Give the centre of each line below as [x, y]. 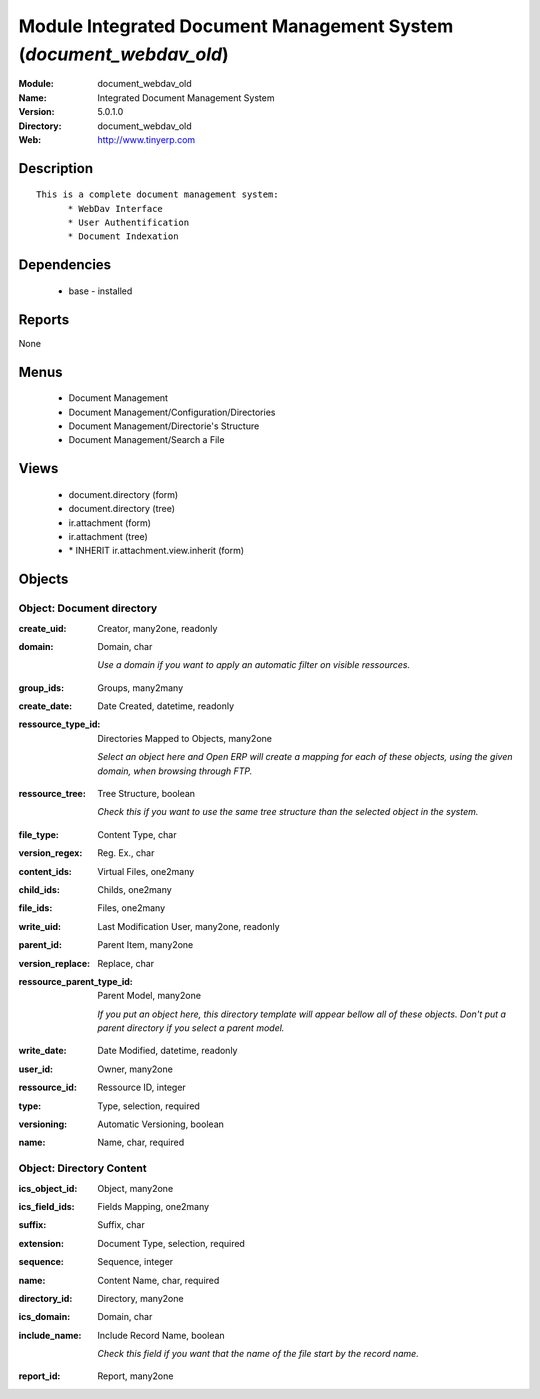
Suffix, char [121, 1225]
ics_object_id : [48, 1188]
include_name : [50, 1335]
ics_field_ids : [46, 1206]
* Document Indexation [123, 236]
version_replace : [54, 963]
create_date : [45, 706]
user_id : [36, 1069]
